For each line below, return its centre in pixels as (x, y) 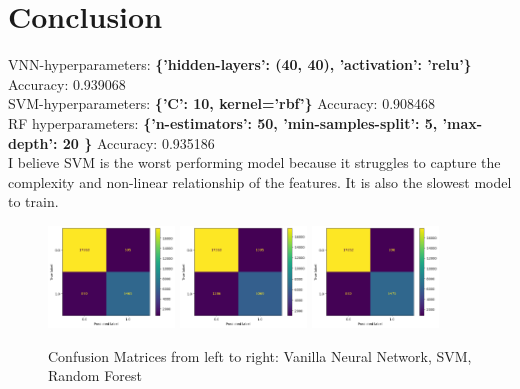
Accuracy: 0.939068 (67, 83)
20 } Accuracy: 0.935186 (138, 142)
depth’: (33, 142)
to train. (33, 201)
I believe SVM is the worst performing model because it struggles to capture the (254, 162)
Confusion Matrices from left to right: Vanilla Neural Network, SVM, (260, 355)
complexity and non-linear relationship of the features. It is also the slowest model (260, 181)
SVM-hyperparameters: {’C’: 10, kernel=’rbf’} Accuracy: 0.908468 (222, 103)
